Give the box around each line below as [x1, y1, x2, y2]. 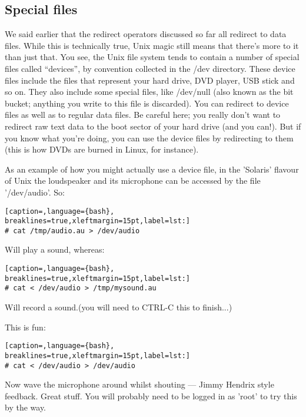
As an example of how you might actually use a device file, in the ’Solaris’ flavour [5, 163, 299, 175]
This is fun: [5, 320, 46, 333]
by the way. [5, 401, 46, 413]
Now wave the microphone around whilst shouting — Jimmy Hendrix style [5, 378, 274, 390]
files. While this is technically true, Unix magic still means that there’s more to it [5, 39, 299, 51]
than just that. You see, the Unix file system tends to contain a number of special [5, 51, 300, 63]
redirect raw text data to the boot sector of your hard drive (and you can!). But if [5, 120, 301, 132]
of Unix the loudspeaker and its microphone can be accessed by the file [5, 174, 261, 187]
